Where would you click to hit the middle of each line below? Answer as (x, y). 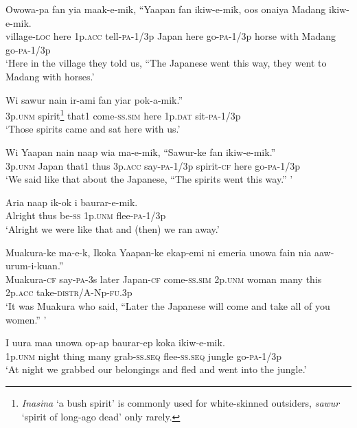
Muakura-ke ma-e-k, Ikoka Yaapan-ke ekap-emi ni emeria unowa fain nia (159, 252)
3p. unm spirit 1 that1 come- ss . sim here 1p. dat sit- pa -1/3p (123, 114)
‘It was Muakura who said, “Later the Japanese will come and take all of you (168, 305)
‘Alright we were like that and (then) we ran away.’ (113, 228)
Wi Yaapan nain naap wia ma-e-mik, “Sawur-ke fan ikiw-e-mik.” (141, 152)
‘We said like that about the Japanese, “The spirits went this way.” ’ (149, 179)
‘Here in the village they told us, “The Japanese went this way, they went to (166, 63)
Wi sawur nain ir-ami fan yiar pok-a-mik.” (94, 99)
